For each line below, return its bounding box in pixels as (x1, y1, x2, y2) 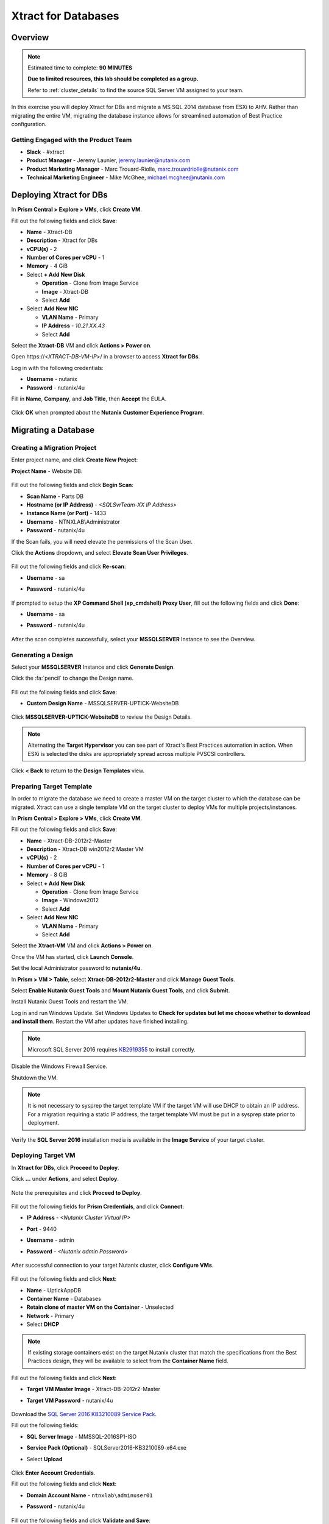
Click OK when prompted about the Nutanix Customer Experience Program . (11, 409, 204, 416)
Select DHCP (26, 1320, 60, 1328)
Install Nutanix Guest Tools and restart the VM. (11, 998, 129, 1005)
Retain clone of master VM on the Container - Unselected (26, 1303, 174, 1311)
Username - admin (26, 1236, 74, 1244)
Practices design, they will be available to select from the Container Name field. (27, 1357, 228, 1365)
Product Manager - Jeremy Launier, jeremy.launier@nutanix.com (26, 157, 191, 164)
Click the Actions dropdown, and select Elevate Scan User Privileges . (11, 549, 188, 556)
